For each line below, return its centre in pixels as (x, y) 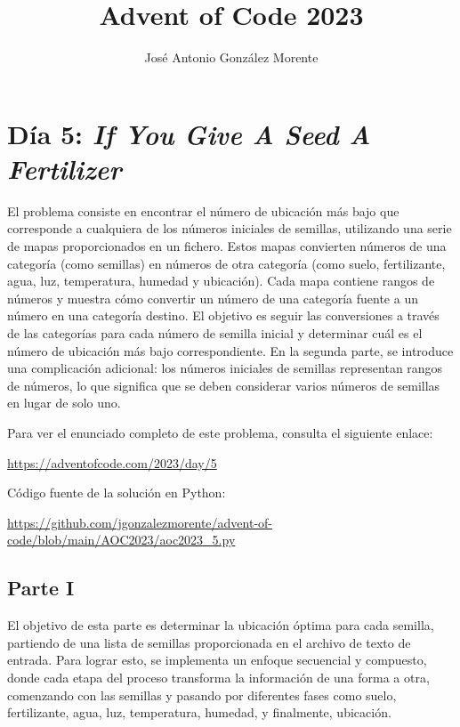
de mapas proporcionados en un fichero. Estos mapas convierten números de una (227, 246)
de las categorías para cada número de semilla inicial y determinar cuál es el (215, 333)
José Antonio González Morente (231, 57)
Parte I (41, 588)
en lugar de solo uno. (64, 403)
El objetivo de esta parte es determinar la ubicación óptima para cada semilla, (221, 625)
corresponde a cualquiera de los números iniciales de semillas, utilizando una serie (230, 228)
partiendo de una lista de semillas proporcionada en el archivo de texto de (209, 642)
